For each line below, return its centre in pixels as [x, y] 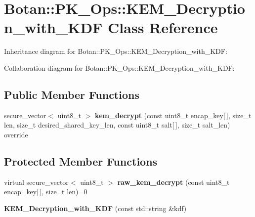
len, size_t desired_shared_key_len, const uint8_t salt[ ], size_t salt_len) [117, 125]
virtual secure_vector [36, 182]
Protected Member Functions [81, 161]
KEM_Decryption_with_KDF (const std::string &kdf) [95, 208]
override [16, 134]
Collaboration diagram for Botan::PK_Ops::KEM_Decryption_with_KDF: [119, 67]
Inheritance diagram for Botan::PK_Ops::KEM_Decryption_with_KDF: [116, 51]
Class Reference [163, 27]
